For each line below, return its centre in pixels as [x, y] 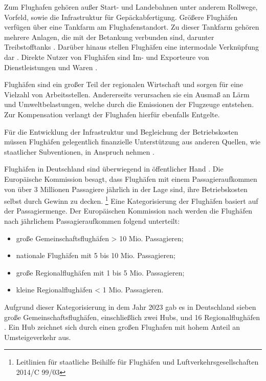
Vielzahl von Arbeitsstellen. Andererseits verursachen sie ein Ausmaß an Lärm [127, 94]
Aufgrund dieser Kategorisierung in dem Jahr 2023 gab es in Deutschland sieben [130, 306]
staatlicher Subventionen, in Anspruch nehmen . [79, 151]
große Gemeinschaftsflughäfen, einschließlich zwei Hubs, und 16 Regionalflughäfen [132, 317]
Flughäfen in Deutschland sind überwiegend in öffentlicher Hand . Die [114, 169]
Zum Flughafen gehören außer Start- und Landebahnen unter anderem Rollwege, [131, 7]
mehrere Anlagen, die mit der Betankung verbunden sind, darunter [109, 37]
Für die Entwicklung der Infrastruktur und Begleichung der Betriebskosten [121, 131]
